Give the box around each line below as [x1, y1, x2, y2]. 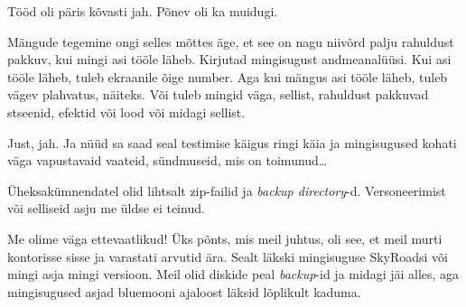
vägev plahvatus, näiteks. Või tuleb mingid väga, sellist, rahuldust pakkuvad [7, 85, 429, 104]
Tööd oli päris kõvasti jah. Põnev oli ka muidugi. [7, 2, 278, 20]
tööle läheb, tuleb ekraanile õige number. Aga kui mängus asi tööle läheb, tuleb [7, 67, 448, 86]
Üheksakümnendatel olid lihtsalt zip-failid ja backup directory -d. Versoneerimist [7, 181, 446, 200]
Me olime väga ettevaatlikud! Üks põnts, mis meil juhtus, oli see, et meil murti [7, 228, 443, 247]
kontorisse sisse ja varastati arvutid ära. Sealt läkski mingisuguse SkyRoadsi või [7, 247, 449, 265]
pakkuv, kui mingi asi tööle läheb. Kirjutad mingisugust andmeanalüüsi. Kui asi [7, 50, 452, 69]
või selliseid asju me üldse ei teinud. [7, 199, 205, 218]
